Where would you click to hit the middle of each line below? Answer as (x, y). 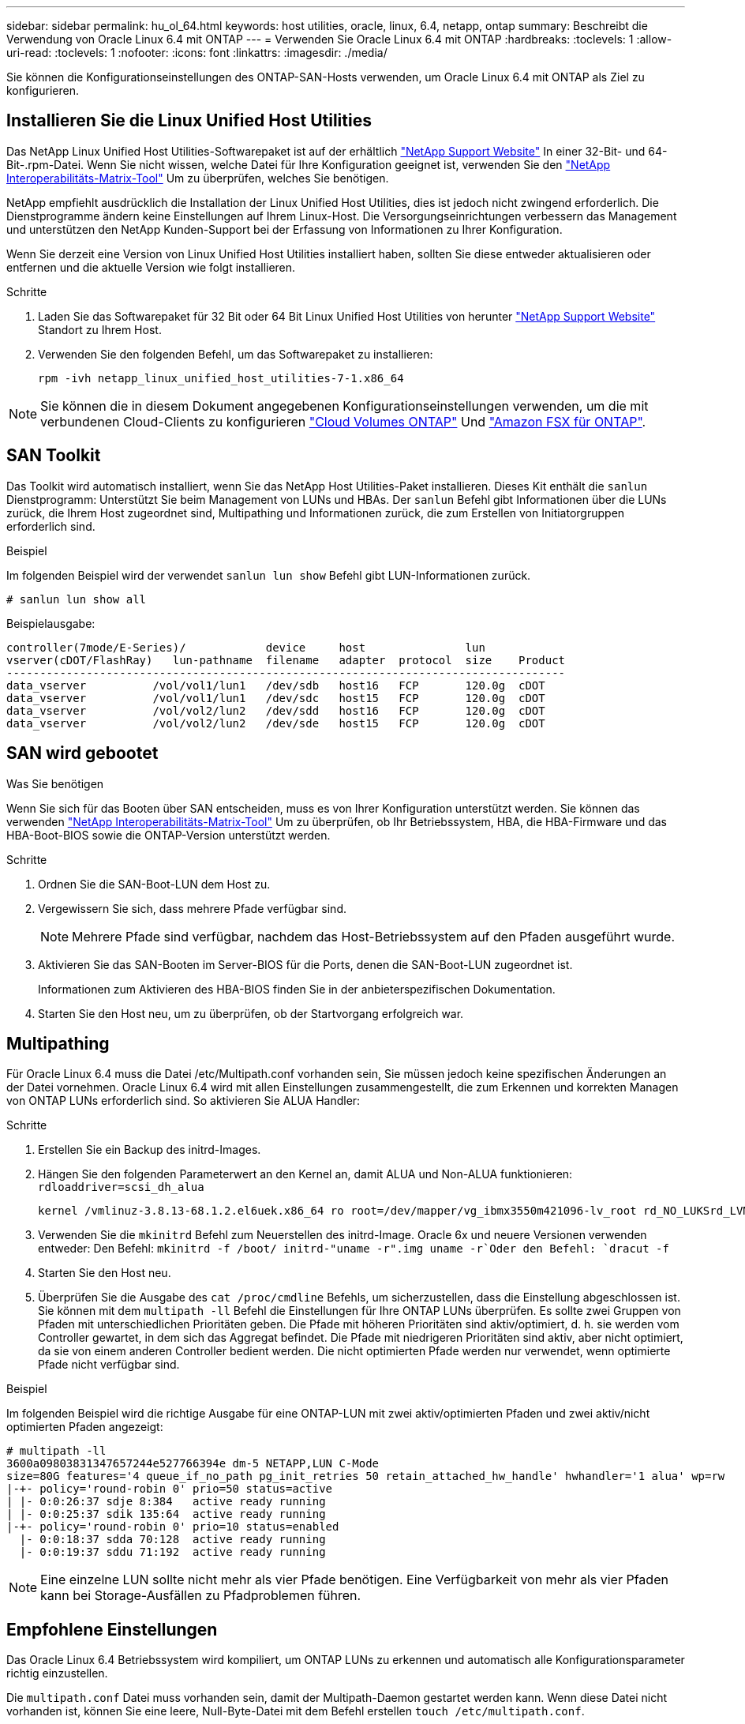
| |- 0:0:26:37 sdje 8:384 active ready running (166, 1502)
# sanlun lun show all (77, 599)
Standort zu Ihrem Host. (100, 329)
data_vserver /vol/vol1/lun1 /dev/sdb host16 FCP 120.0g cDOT (276, 685)
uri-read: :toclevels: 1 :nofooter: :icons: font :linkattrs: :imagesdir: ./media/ (197, 53)
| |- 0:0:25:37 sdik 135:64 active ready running (166, 1514)
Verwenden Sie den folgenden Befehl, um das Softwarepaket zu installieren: (236, 354)
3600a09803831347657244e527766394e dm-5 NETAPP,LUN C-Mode (193, 1464)
